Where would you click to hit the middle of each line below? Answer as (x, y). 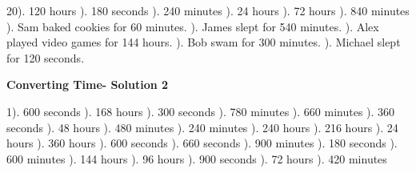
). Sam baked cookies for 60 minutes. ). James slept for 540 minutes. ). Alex (193, 26)
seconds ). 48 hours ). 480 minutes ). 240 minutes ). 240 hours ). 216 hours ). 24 (202, 127)
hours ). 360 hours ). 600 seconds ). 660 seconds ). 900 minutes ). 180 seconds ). (202, 143)
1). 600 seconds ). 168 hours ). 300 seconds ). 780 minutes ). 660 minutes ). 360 (201, 111)
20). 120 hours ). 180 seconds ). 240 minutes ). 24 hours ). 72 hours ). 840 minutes (208, 10)
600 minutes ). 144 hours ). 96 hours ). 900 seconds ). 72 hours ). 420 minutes (197, 158)
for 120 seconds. (46, 57)
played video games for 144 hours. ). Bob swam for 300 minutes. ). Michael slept (204, 42)
